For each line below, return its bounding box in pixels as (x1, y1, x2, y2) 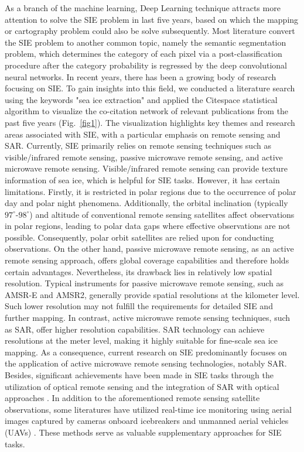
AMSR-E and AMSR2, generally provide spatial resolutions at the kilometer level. (5, 288, 300, 300)
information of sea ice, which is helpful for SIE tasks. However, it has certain (5, 173, 280, 186)
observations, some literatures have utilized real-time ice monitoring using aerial (5, 403, 292, 415)
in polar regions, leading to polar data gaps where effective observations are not (5, 220, 291, 232)
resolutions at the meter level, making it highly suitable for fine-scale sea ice (5, 334, 278, 347)
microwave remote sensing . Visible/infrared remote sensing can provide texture (5, 162, 288, 174)
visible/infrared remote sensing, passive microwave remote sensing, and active (5, 150, 283, 163)
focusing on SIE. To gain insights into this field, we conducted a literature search (5, 82, 295, 94)
